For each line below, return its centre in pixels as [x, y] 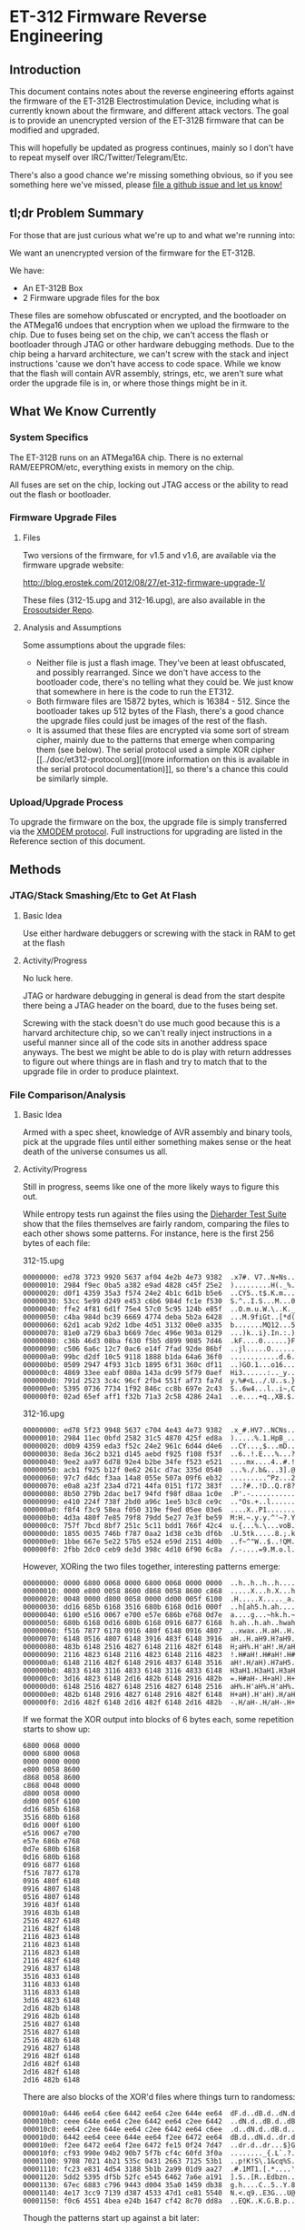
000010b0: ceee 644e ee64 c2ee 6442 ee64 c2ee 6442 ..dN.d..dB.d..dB [159, 2122]
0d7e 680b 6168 [51, 1849]
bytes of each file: [56, 1243]
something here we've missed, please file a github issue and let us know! [146, 185]
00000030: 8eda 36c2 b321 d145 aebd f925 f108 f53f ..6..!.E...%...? [159, 1454]
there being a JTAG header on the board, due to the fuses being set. [150, 1005]
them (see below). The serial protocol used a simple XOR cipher [155, 749]
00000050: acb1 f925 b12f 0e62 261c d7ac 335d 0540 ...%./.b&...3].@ [159, 1471]
